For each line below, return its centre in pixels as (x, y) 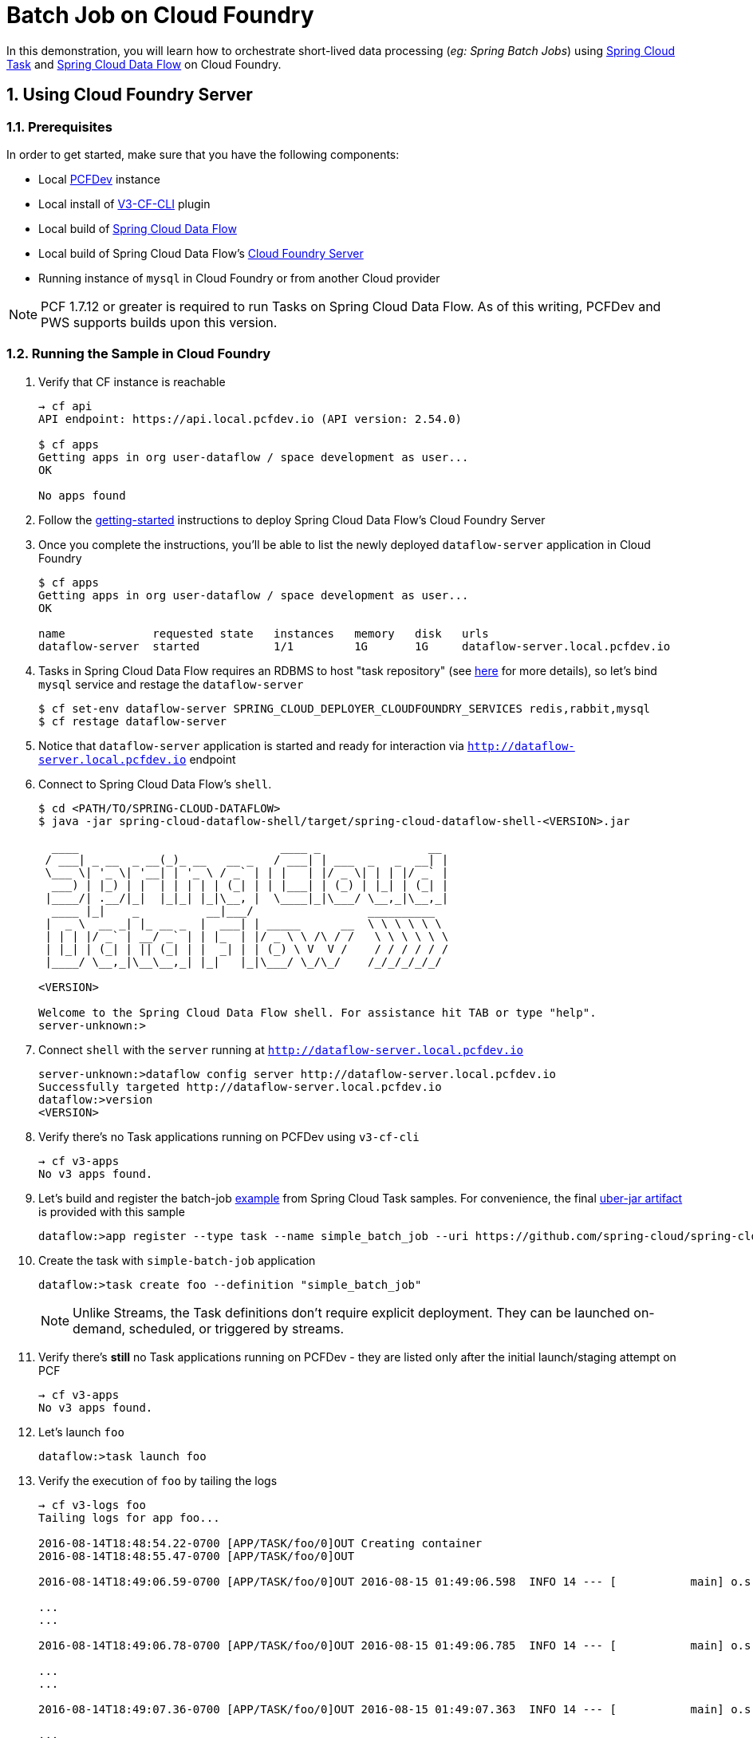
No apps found (82, 495)
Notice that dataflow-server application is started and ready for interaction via (251, 745)
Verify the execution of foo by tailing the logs (158, 1480)
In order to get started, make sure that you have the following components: (203, 154)
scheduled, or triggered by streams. (236, 1328)
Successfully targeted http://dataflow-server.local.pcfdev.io (240, 1086)
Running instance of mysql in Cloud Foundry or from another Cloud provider (239, 278)
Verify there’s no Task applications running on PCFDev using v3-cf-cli (229, 1136)
